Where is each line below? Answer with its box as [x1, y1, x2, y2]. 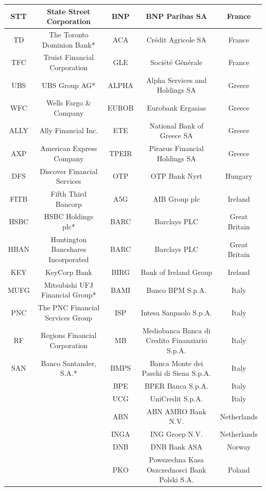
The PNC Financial [38, 302, 100, 313]
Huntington [51, 233, 87, 244]
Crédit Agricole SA [146, 34, 207, 45]
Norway [227, 441, 251, 452]
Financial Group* [41, 289, 96, 300]
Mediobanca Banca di [142, 325, 211, 335]
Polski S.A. [159, 474, 194, 485]
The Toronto [49, 29, 88, 39]
